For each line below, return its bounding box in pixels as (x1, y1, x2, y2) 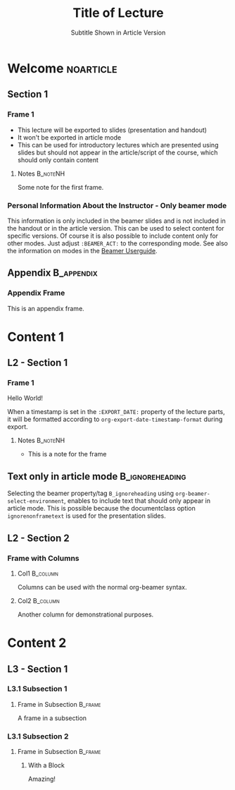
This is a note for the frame (27, 450, 107, 458)
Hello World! (7, 394, 44, 403)
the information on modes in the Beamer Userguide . (7, 246, 158, 255)
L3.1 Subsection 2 (7, 731, 69, 741)
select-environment (7, 498, 65, 505)
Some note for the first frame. (17, 183, 104, 191)
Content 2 (7, 635, 67, 651)
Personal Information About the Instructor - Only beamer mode (7, 200, 227, 210)
